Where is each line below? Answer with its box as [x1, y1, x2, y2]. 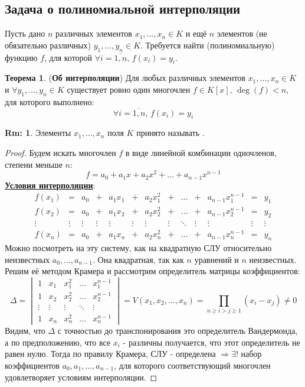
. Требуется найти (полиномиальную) [140, 38, 275, 51]
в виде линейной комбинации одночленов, [125, 146, 277, 158]
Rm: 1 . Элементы [5, 126, 71, 139]
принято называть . [136, 126, 205, 139]
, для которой [44, 51, 93, 63]
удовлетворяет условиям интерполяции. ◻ [5, 370, 158, 383]
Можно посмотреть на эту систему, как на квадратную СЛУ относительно [5, 242, 272, 254]
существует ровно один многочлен [67, 83, 191, 95]
